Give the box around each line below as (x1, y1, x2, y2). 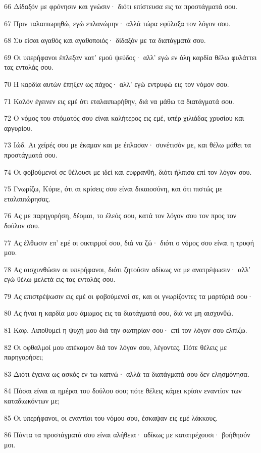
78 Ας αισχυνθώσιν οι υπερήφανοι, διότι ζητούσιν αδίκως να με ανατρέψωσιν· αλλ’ (4, 264, 251, 274)
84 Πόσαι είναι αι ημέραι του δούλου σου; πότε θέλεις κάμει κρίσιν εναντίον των (4, 385, 242, 396)
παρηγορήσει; (4, 351, 43, 362)
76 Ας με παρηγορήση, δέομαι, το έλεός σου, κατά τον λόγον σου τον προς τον (4, 210, 237, 221)
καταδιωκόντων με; (4, 395, 60, 406)
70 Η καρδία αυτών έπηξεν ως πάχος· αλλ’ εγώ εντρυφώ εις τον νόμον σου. (4, 78, 229, 89)
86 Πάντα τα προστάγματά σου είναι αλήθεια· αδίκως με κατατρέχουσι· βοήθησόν (4, 429, 250, 440)
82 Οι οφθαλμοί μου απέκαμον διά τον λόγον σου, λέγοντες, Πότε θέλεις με (4, 341, 227, 352)
